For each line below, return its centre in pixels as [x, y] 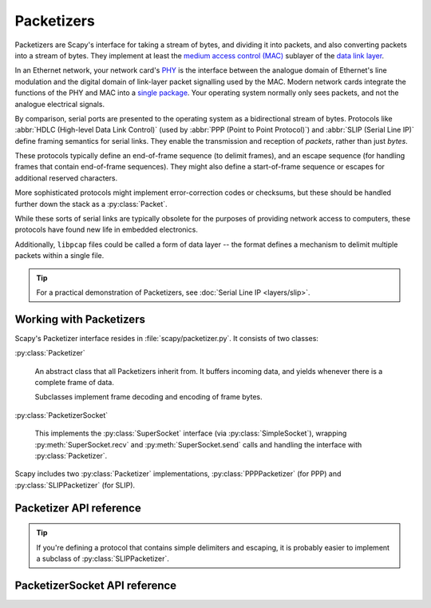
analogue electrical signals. [60, 104]
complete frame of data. [75, 383]
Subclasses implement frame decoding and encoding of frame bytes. [148, 397]
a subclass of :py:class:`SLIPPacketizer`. [103, 558]
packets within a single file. [59, 256]
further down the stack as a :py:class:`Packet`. [91, 204]
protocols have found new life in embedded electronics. [107, 230]
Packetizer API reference [78, 508]
